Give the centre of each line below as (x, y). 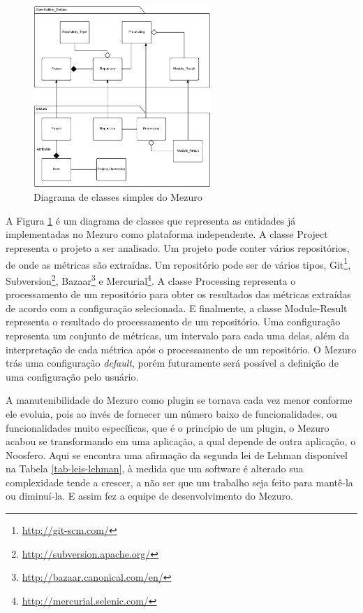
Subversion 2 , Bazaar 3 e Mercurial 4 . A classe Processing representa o (151, 279)
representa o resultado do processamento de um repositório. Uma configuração (173, 322)
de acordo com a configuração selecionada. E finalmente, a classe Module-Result (177, 308)
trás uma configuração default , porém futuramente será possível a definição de (172, 363)
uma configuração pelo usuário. (72, 376)
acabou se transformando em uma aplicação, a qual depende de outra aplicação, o (181, 441)
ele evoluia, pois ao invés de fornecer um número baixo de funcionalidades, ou (171, 413)
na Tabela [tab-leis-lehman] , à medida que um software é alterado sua (155, 468)
